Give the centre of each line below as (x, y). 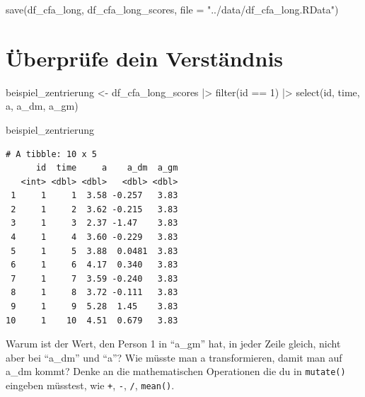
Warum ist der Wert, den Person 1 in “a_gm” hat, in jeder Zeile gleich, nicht (173, 344)
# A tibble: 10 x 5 (51, 154)
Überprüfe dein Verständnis (145, 58)
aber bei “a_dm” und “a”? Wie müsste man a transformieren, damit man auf (174, 357)
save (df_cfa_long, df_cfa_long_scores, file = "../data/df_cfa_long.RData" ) (172, 9)
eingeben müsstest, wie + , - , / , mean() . (90, 385)
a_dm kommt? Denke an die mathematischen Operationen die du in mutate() (176, 371)
